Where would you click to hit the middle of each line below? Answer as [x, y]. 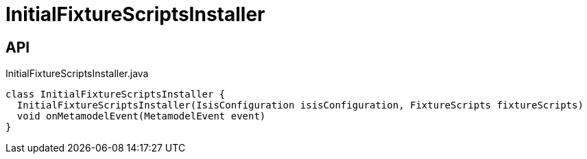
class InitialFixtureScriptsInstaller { [116, 95]
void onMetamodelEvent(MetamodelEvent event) [141, 116]
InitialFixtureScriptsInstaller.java [77, 74]
